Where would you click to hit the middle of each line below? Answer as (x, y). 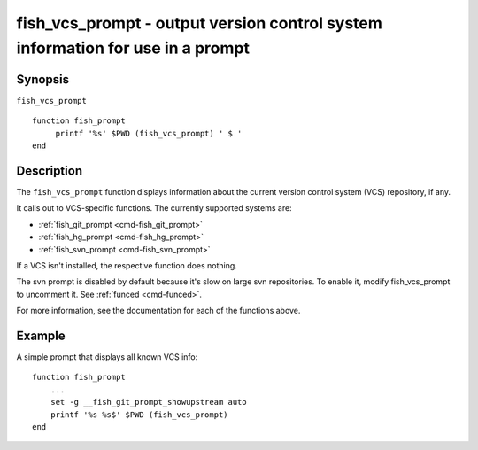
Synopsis (43, 79)
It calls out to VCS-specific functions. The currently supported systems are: (154, 208)
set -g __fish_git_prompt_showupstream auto (148, 402)
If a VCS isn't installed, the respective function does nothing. (127, 265)
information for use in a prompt (133, 48)
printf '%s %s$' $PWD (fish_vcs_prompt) (139, 415)
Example (41, 335)
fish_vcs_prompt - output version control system (199, 23)
